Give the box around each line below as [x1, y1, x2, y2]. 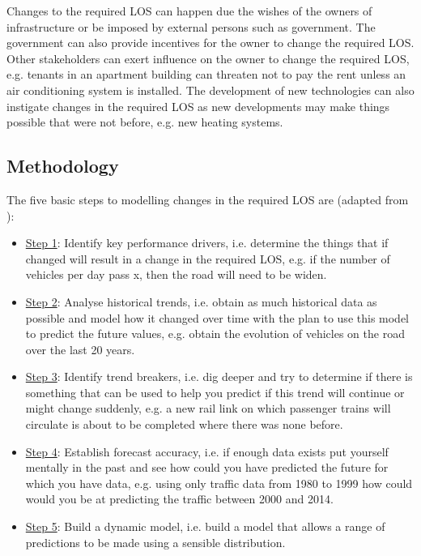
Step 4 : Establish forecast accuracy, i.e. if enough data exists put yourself [25, 443, 389, 460]
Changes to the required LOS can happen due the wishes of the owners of [6, 2, 372, 19]
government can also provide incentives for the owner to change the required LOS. [6, 34, 415, 51]
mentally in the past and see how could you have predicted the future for [25, 459, 389, 476]
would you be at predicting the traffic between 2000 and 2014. [25, 490, 334, 507]
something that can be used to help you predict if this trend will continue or [25, 383, 405, 400]
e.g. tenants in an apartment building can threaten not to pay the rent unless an [6, 66, 406, 83]
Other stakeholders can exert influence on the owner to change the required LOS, [6, 49, 410, 66]
